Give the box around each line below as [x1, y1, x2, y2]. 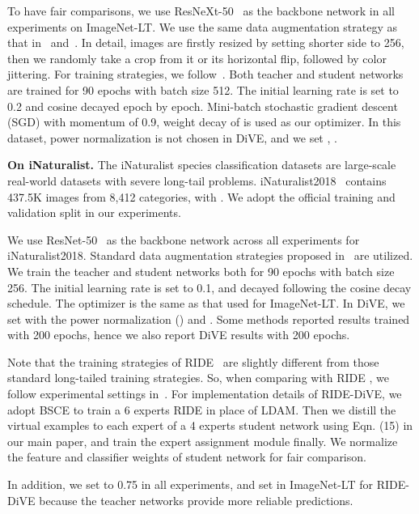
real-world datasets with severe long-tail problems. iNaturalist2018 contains [7, 172, 387, 189]
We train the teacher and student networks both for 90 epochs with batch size [7, 262, 395, 279]
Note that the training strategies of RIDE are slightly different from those [7, 353, 379, 370]
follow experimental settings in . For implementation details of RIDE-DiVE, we [7, 385, 402, 402]
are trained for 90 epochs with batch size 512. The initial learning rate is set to [7, 81, 399, 98]
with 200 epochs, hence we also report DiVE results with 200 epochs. [7, 326, 350, 343]
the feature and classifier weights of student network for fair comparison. [7, 448, 366, 465]
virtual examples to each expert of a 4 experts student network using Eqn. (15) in [7, 417, 413, 434]
